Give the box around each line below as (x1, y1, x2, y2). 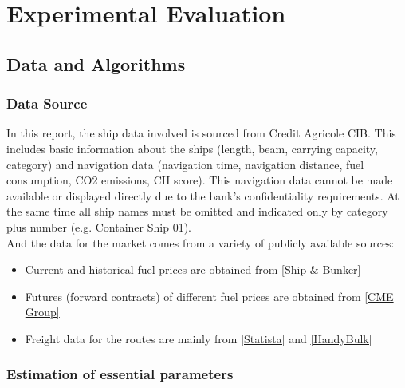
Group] (25, 303, 60, 320)
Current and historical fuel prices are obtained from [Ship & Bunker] (25, 261, 361, 278)
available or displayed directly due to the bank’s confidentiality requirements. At (6, 187, 399, 204)
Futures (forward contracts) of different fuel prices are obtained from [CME (25, 287, 394, 304)
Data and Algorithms (6, 51, 186, 76)
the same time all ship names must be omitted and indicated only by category (6, 203, 388, 220)
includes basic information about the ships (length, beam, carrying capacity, (6, 140, 378, 156)
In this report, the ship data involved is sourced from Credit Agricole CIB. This (6, 125, 396, 141)
